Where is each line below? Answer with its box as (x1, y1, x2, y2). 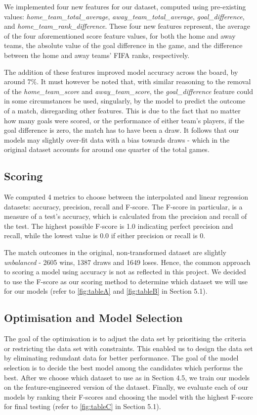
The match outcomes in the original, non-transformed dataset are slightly (4, 247, 227, 258)
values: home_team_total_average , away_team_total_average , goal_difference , (4, 11, 245, 21)
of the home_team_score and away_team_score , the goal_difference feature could (4, 86, 253, 96)
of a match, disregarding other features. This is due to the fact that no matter (4, 105, 241, 115)
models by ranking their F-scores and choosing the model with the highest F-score (4, 391, 253, 402)
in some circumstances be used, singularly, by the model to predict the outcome (4, 96, 246, 106)
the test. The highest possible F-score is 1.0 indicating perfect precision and (4, 220, 233, 231)
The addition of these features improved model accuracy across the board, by (4, 66, 238, 77)
